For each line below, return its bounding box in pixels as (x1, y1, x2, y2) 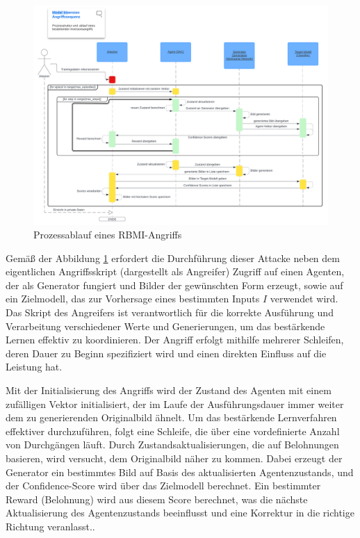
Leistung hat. (6, 359, 63, 374)
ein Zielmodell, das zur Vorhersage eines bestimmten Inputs (6, 291, 260, 306)
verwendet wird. (270, 291, 338, 306)
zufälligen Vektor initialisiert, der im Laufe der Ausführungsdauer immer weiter (6, 396, 344, 411)
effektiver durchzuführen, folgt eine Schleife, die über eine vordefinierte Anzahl (6, 423, 340, 438)
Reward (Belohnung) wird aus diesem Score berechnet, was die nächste (6, 491, 308, 506)
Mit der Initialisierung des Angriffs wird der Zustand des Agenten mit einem (6, 383, 332, 398)
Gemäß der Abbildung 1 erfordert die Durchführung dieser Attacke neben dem (6, 250, 340, 265)
